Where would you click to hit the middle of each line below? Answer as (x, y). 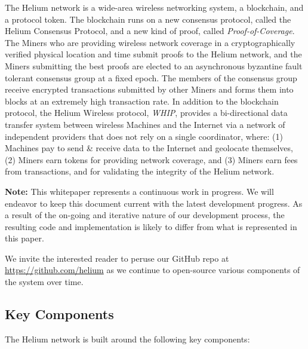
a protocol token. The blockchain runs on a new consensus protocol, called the (148, 19)
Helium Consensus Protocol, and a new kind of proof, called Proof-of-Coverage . (150, 31)
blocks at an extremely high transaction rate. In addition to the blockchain (142, 101)
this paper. (24, 238)
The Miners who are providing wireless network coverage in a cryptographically (150, 42)
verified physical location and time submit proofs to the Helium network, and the (153, 54)
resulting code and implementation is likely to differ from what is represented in (151, 226)
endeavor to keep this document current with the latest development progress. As (154, 203)
